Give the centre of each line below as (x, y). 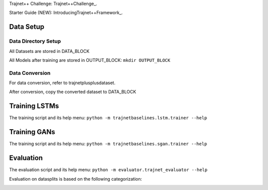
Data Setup (27, 27)
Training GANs (32, 132)
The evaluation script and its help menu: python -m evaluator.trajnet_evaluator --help (108, 170)
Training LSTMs (34, 106)
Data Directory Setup (35, 41)
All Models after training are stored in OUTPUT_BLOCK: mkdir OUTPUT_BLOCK (90, 60)
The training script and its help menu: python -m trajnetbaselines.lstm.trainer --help (108, 118)
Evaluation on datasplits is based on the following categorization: (76, 179)
